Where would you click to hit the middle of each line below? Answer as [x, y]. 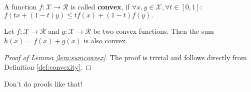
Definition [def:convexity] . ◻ [48, 67]
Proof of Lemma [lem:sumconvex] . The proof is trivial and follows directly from [125, 57]
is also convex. [105, 41]
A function [20, 6]
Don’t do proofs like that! [43, 83]
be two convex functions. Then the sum [153, 31]
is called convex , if [100, 6]
